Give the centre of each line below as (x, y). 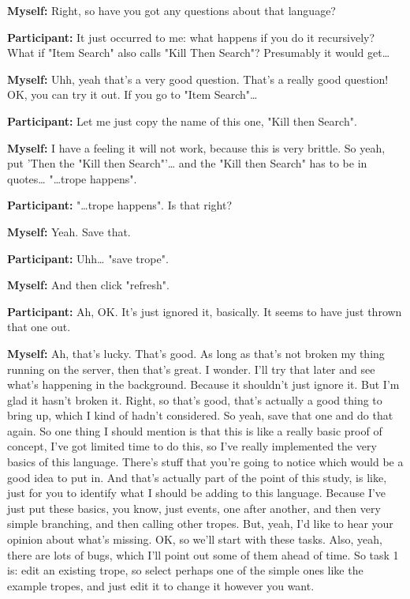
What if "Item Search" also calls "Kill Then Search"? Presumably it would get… (199, 53)
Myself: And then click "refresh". (88, 285)
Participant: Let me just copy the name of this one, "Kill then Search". (182, 121)
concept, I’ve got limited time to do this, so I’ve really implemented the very (192, 446)
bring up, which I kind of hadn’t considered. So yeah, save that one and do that (200, 415)
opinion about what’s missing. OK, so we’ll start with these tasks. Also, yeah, (195, 539)
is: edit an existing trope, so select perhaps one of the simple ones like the (185, 570)
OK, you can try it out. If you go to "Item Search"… (132, 94)
